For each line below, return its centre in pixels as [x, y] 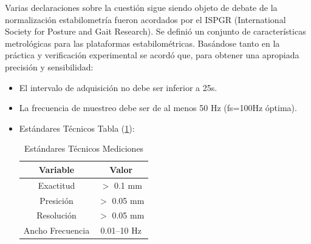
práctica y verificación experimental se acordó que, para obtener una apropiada [152, 55]
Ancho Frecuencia [56, 230]
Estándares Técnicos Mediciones [84, 148]
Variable [56, 169]
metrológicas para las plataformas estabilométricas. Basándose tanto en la [142, 43]
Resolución [56, 215]
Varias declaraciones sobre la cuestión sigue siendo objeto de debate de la [141, 7]
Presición [56, 200]
